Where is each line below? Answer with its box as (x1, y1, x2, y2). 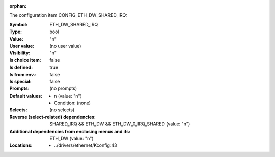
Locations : (9, 142, 33, 148)
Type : (9, 28, 22, 35)
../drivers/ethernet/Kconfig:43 (54, 142, 117, 148)
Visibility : (9, 50, 31, 56)
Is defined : (9, 64, 33, 71)
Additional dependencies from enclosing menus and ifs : (9, 128, 131, 134)
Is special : (9, 78, 32, 84)
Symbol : (9, 21, 28, 27)
